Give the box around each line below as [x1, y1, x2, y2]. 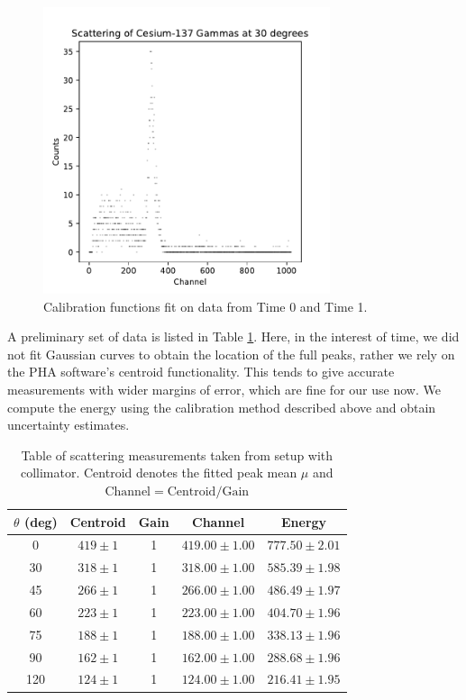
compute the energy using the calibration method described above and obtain [7, 397, 436, 416]
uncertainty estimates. [7, 415, 130, 434]
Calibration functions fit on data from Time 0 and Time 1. [43, 296, 368, 315]
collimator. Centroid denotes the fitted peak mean [20, 463, 297, 482]
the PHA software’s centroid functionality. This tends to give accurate [7, 362, 395, 381]
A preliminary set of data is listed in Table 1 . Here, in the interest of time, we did [7, 327, 460, 346]
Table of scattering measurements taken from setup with [21, 445, 334, 464]
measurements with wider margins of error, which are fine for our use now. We [7, 379, 441, 398]
